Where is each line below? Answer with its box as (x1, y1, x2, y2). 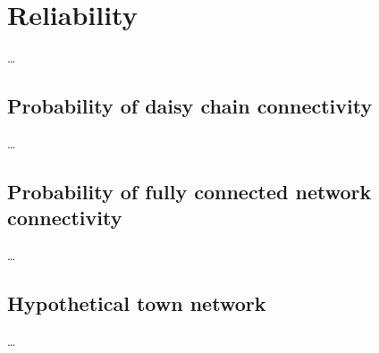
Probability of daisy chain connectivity (7, 92, 373, 120)
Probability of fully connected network (7, 177, 372, 205)
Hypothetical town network (7, 290, 266, 317)
